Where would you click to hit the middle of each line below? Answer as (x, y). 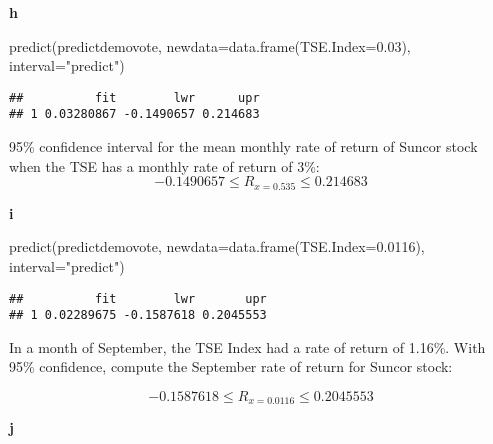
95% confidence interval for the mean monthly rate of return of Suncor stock (243, 146)
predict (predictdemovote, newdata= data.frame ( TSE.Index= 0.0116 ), (217, 246)
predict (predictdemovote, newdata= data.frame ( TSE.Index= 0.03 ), (210, 45)
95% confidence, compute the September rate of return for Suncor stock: (231, 366)
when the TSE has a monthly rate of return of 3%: (164, 165)
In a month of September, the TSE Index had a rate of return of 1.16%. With (247, 346)
